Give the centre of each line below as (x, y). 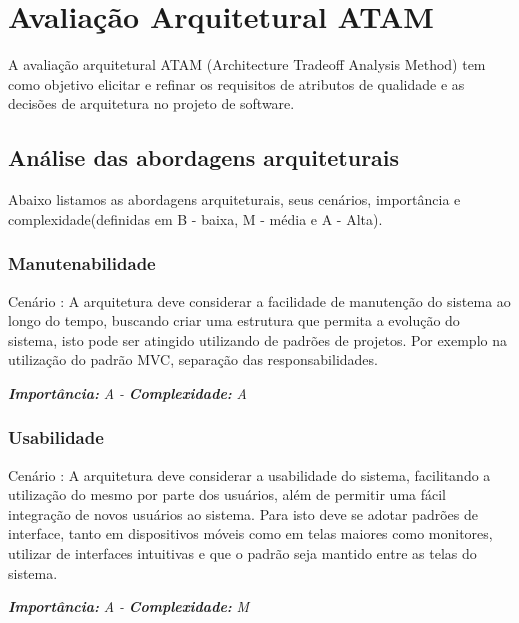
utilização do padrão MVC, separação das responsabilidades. (193, 359)
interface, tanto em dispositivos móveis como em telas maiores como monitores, (250, 533)
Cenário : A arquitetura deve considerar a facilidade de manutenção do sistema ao (259, 300)
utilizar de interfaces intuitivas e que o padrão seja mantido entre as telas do (242, 553)
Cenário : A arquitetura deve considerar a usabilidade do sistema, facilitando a (249, 474)
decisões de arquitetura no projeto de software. (151, 103)
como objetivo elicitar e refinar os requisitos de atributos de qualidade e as (236, 83)
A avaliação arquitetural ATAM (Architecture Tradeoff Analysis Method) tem (247, 64)
